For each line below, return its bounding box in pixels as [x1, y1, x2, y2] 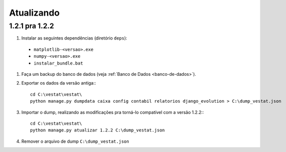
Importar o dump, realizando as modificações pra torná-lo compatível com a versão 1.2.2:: [21, 109, 204, 115]
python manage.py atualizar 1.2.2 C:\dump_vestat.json [30, 128, 165, 133]
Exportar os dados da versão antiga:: [21, 80, 96, 86]
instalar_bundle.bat [33, 60, 84, 66]
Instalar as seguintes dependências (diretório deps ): [21, 35, 127, 41]
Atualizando [9, 7, 60, 18]
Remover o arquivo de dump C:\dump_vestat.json [21, 138, 130, 144]
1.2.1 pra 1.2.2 [9, 22, 54, 30]
